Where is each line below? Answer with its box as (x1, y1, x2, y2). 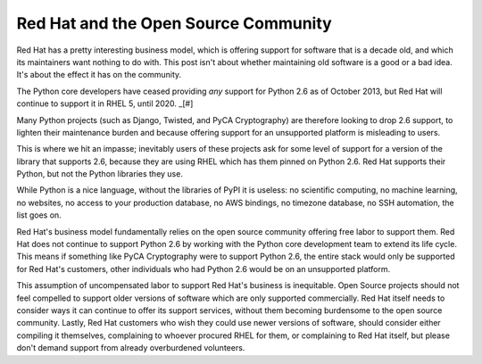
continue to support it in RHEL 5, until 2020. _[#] (16, 98, 194, 109)
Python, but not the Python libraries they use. (16, 169, 183, 179)
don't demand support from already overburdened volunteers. (16, 343, 245, 353)
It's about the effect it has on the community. (16, 70, 182, 80)
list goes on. (16, 210, 62, 220)
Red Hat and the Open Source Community (16, 13, 332, 33)
